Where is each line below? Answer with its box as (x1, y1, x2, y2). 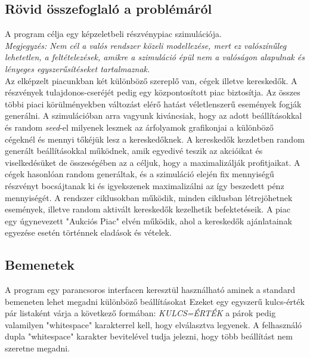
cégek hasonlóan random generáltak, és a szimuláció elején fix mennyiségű (5, 168, 274, 180)
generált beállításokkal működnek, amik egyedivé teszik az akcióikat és (5, 144, 263, 157)
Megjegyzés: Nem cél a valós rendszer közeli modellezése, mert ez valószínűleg (5, 39, 287, 51)
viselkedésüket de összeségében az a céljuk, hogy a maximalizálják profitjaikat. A (5, 156, 300, 168)
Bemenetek (5, 255, 75, 274)
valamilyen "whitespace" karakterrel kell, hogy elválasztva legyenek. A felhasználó (5, 318, 302, 331)
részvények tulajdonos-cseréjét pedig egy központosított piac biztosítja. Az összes (5, 86, 300, 98)
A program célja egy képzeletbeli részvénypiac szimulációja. (5, 27, 222, 40)
